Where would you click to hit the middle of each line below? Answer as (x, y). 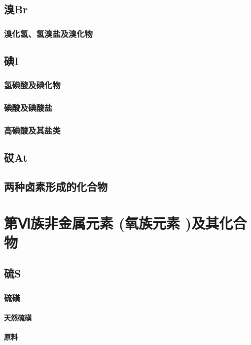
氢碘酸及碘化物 (32, 85)
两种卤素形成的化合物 (56, 187)
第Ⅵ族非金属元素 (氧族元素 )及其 (112, 223)
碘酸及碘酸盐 (28, 108)
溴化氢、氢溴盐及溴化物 (48, 33)
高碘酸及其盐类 (32, 130)
